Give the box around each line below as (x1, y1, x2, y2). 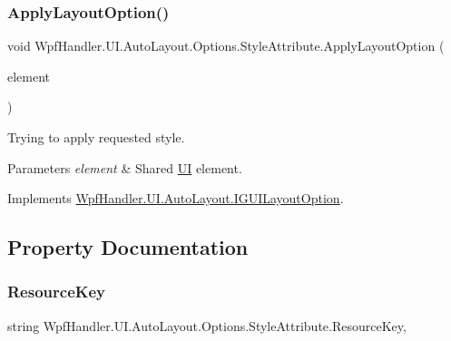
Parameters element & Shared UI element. (7, 158, 242, 177)
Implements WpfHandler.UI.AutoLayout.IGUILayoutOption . (7, 189, 344, 208)
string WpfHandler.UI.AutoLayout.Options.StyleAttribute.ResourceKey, (7, 316, 407, 335)
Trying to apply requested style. (7, 128, 185, 146)
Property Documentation (7, 233, 249, 261)
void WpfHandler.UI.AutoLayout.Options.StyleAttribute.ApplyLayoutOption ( (7, 36, 445, 55)
